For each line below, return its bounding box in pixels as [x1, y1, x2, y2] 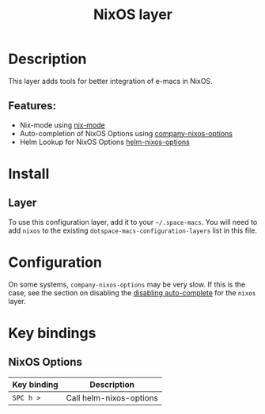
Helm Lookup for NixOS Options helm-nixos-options [19, 137, 190, 146]
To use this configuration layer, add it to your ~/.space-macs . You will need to [8, 217, 258, 226]
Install [8, 165, 50, 183]
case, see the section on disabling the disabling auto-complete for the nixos [8, 287, 256, 298]
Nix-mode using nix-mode [19, 120, 105, 130]
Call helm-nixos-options [66, 392, 158, 403]
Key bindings [8, 324, 97, 342]
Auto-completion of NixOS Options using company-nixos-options [19, 128, 233, 138]
